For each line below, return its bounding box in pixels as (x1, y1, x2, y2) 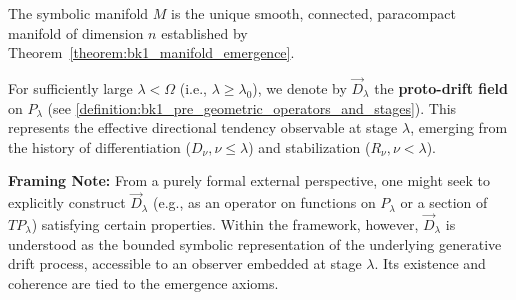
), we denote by (252, 78, 347, 98)
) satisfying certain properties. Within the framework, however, (31, 214, 419, 234)
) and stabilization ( (248, 136, 371, 157)
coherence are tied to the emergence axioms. (8, 272, 279, 293)
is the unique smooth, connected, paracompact (171, 3, 456, 23)
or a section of (400, 192, 488, 213)
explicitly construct (8, 192, 126, 213)
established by (161, 22, 248, 43)
